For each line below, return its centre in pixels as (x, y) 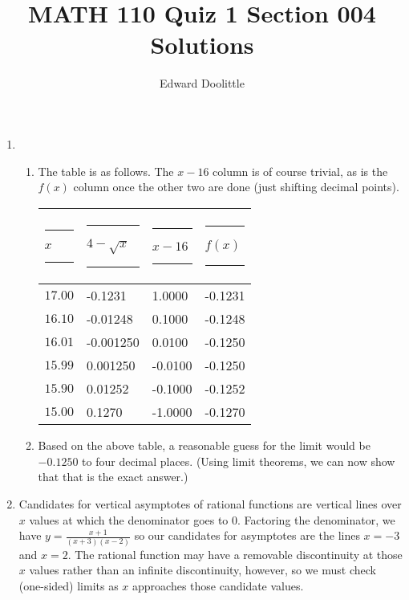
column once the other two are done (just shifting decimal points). (236, 187)
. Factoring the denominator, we (316, 519)
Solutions (202, 45)
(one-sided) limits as (69, 585)
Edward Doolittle (202, 83)
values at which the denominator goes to (129, 519)
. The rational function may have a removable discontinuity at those (235, 554)
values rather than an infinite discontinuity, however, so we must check (202, 570)
